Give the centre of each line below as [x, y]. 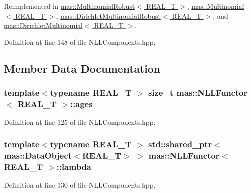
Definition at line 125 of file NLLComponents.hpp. [80, 122]
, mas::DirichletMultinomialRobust [108, 15]
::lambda [74, 166]
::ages [82, 104]
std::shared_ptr [180, 144]
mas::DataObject [38, 155]
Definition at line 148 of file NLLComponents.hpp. [80, 41]
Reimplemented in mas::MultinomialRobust [70, 6]
